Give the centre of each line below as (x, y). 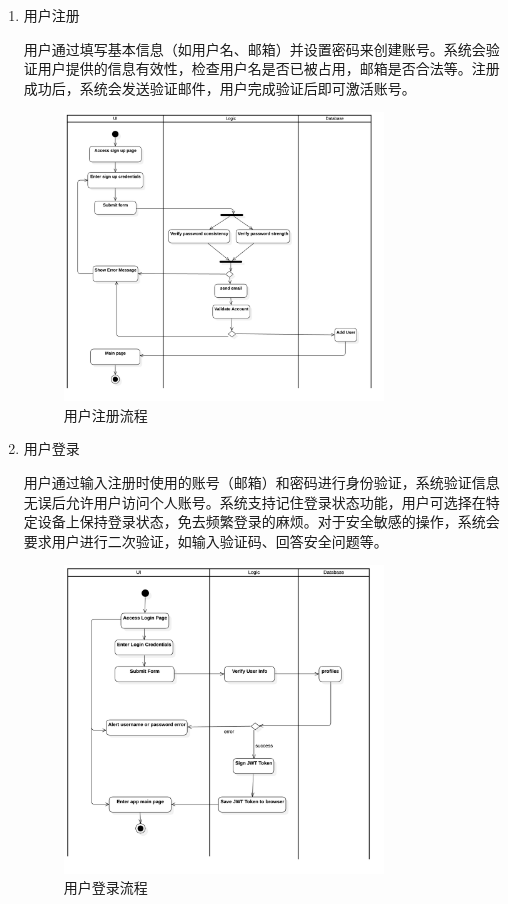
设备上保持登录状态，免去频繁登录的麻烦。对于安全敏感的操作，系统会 (268, 521)
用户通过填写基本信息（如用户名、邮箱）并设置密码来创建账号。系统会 (254, 48)
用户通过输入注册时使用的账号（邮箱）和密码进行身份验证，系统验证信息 (261, 482)
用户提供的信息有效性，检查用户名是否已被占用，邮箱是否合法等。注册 (268, 68)
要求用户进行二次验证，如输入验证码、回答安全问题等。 (205, 540)
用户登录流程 (105, 887)
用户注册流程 (105, 414)
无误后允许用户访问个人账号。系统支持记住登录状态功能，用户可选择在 (254, 501)
